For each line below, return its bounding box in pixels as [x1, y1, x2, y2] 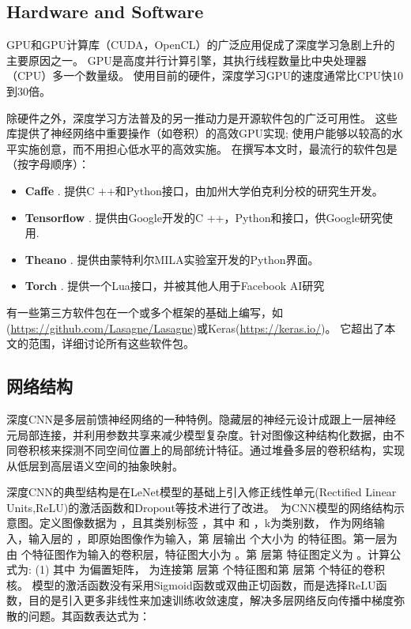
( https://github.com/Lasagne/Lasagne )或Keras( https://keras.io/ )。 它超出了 [6, 319, 385, 336]
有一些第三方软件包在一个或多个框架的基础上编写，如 [6, 303, 283, 320]
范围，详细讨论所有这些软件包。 [28, 335, 194, 352]
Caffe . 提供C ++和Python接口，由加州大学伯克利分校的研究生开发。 [25, 182, 383, 198]
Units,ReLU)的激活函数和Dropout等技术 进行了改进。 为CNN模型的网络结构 [6, 499, 394, 515]
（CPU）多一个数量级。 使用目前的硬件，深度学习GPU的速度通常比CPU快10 [6, 67, 403, 84]
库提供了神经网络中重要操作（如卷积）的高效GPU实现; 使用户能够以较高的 [6, 125, 392, 141]
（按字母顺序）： [6, 156, 89, 172]
